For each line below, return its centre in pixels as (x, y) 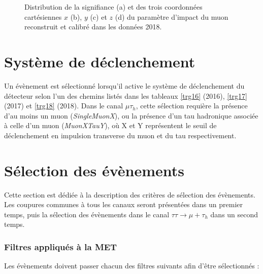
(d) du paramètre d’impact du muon (172, 16)
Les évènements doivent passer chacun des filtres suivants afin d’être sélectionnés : (132, 266)
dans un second (234, 214)
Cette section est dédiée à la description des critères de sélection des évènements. (130, 194)
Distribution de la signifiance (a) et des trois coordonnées (113, 7)
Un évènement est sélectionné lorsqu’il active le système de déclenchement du (124, 85)
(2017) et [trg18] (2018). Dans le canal (64, 106)
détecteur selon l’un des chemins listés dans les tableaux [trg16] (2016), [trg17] (126, 95)
